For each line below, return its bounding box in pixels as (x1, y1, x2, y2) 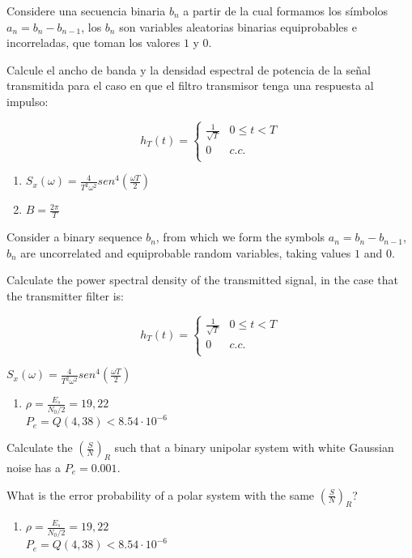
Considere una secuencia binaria (6, 2, 166, 19)
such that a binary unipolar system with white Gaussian (114, 439, 394, 456)
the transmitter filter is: (6, 287, 124, 304)
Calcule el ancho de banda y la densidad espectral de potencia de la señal (6, 61, 371, 78)
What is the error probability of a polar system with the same (6, 486, 315, 503)
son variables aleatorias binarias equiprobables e (119, 18, 357, 35)
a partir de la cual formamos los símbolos (183, 2, 389, 19)
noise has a (6, 459, 62, 475)
